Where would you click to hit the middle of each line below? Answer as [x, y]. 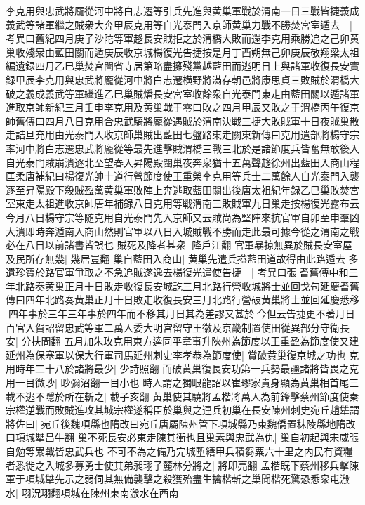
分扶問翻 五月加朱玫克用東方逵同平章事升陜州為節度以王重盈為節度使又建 [190, 341]
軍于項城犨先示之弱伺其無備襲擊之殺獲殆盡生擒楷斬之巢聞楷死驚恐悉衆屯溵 [178, 479]
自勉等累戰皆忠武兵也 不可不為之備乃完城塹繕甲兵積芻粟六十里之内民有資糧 [179, 451]
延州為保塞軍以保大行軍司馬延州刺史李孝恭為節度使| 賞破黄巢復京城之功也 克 [182, 354]
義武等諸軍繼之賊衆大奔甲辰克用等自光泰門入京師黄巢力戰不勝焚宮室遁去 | [179, 24]
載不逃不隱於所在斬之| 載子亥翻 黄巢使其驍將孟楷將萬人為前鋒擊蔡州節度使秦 [182, 396]
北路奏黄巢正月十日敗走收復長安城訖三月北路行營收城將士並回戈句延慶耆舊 [187, 286]
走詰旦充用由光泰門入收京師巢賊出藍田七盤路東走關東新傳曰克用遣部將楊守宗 [182, 135]
